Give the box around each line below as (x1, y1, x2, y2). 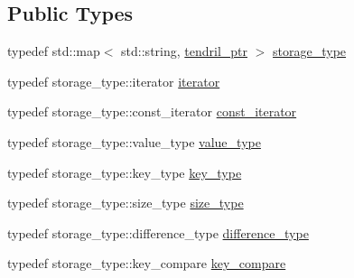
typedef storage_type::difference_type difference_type (7, 223, 309, 242)
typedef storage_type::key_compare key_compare (7, 254, 286, 273)
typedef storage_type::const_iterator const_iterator (7, 102, 297, 121)
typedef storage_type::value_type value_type (7, 132, 261, 151)
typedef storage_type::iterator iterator (7, 71, 220, 90)
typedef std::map (7, 42, 100, 60)
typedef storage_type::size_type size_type (7, 193, 244, 212)
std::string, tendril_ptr (121, 42, 248, 60)
